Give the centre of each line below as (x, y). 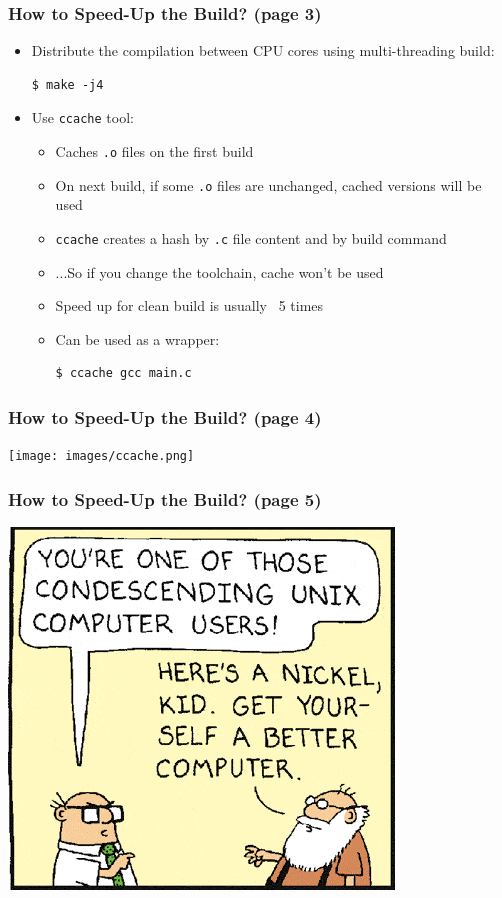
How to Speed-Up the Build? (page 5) (165, 498)
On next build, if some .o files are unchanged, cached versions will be (268, 184)
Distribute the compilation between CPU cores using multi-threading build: (263, 50)
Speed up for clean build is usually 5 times (189, 305)
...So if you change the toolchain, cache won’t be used (219, 271)
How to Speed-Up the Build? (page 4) (165, 416)
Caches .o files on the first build (154, 151)
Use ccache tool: (82, 117)
